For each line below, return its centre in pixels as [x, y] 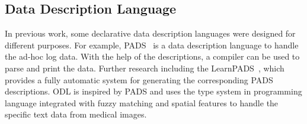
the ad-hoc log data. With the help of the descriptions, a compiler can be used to [152, 56]
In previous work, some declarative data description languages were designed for [150, 33]
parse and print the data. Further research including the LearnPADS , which [145, 68]
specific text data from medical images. [76, 114]
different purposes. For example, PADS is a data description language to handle [152, 45]
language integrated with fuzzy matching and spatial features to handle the [142, 102]
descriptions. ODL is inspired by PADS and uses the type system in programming [153, 91]
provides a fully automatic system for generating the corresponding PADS [139, 79]
